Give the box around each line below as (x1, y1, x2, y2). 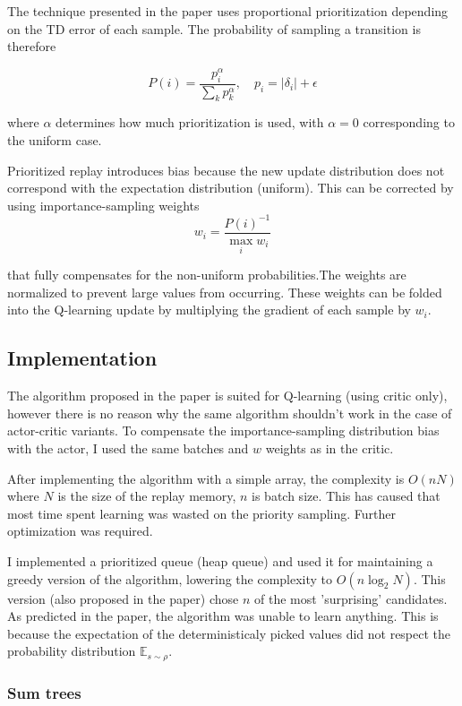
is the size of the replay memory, (57, 486, 236, 505)
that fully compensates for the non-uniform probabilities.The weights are (7, 265, 406, 284)
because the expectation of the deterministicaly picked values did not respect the (7, 624, 451, 642)
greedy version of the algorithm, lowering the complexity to (7, 569, 333, 588)
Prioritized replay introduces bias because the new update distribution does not (7, 160, 445, 179)
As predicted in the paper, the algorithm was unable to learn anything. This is (7, 607, 439, 625)
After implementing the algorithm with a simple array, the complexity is (7, 469, 405, 487)
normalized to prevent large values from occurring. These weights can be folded (7, 282, 442, 301)
